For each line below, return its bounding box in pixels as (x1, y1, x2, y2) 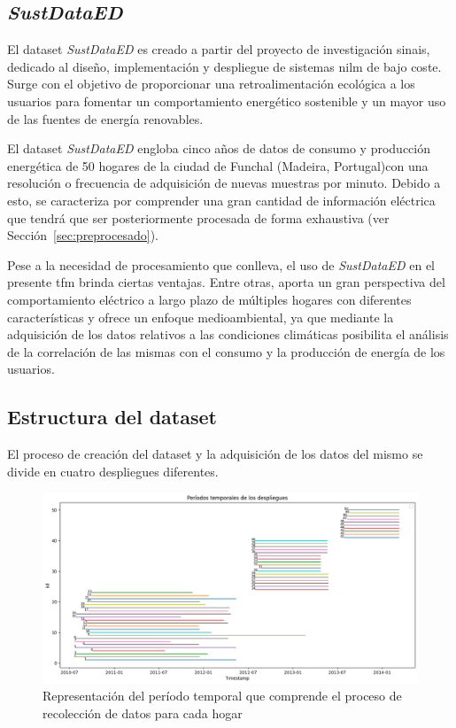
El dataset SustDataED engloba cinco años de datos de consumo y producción (7, 139, 431, 158)
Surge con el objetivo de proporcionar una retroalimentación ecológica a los (7, 74, 415, 93)
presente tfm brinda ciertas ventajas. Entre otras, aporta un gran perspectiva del (7, 273, 445, 291)
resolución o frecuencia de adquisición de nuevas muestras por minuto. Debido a (7, 174, 441, 192)
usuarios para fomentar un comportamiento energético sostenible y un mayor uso (7, 91, 446, 110)
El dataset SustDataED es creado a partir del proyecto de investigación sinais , (7, 40, 430, 58)
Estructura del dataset (7, 403, 217, 430)
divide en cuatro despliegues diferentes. (7, 461, 219, 480)
